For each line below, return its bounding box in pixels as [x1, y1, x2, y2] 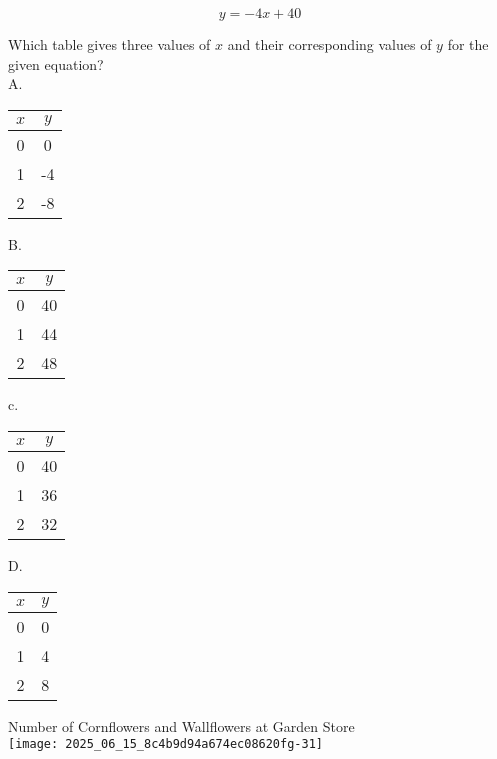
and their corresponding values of [227, 34, 432, 54]
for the [447, 34, 489, 54]
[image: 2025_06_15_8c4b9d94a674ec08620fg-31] [8, 737, 323, 752]
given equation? [8, 53, 104, 74]
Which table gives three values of [8, 34, 211, 54]
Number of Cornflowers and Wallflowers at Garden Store [8, 715, 355, 736]
